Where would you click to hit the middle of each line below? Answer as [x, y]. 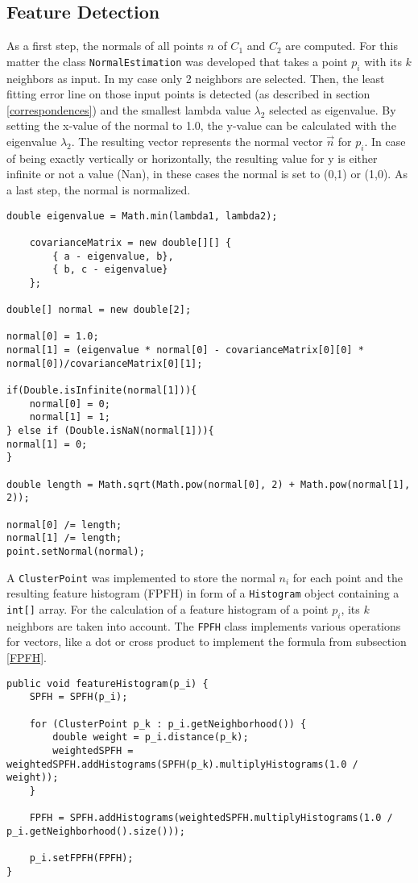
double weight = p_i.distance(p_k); [151, 737]
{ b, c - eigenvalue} [110, 270]
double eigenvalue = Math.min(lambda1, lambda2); [142, 216]
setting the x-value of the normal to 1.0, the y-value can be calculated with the [201, 125]
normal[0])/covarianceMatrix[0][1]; [105, 363]
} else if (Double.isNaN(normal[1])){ [110, 431]
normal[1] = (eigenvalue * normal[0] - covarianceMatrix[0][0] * [185, 350]
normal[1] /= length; [64, 538]
